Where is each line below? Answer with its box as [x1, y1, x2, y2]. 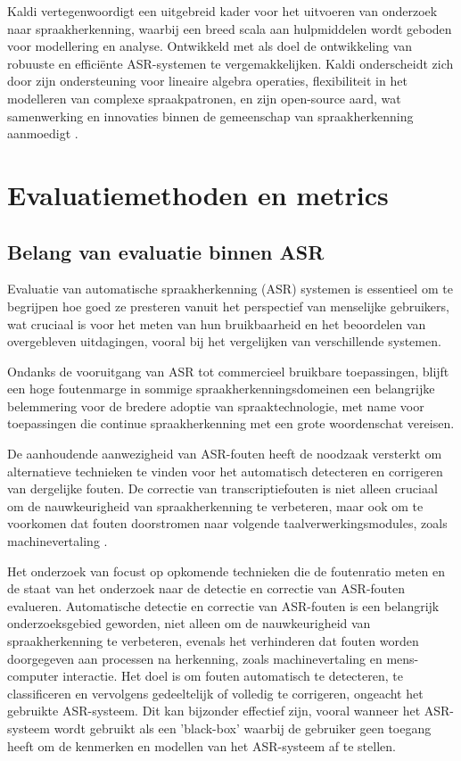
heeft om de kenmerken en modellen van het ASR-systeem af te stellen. [7, 736, 396, 755]
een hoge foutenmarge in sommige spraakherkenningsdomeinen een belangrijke [7, 379, 435, 398]
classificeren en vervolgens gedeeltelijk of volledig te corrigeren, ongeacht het [7, 683, 424, 702]
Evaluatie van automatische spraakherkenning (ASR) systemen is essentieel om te [7, 279, 453, 298]
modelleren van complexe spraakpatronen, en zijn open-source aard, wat [7, 88, 401, 107]
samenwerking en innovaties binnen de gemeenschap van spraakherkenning [7, 106, 414, 125]
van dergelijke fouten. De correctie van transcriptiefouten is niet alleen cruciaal [7, 479, 438, 498]
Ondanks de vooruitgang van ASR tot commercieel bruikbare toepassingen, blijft [7, 361, 449, 380]
